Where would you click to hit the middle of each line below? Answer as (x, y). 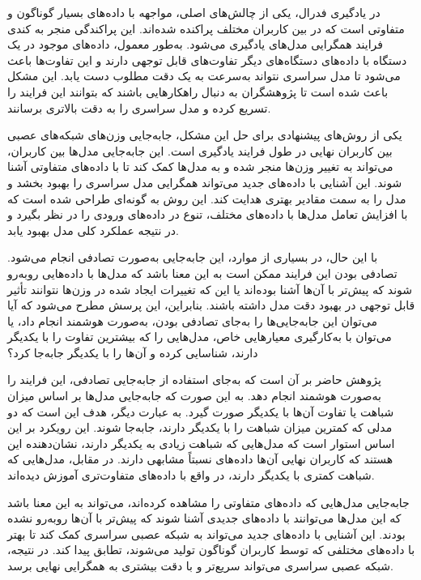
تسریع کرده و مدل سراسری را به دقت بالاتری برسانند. (139, 107)
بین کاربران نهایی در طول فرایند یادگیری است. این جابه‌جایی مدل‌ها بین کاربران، (200, 150)
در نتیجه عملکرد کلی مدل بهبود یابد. (93, 230)
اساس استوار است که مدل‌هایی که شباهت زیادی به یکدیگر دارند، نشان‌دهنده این (201, 443)
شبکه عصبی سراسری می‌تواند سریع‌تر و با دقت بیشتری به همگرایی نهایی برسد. (200, 565)
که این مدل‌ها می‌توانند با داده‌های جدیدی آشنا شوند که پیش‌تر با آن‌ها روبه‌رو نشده (204, 518)
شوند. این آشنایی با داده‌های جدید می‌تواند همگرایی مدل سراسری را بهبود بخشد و (205, 182)
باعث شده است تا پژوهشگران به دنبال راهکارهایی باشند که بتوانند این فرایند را (198, 91)
